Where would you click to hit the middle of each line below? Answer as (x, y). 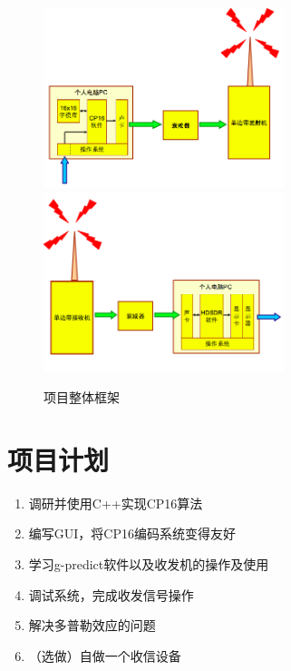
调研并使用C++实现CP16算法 (116, 503)
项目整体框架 (82, 397)
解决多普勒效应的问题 (92, 625)
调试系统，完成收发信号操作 (111, 594)
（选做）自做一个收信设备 (105, 655)
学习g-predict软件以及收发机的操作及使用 (149, 564)
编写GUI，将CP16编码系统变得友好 (132, 533)
